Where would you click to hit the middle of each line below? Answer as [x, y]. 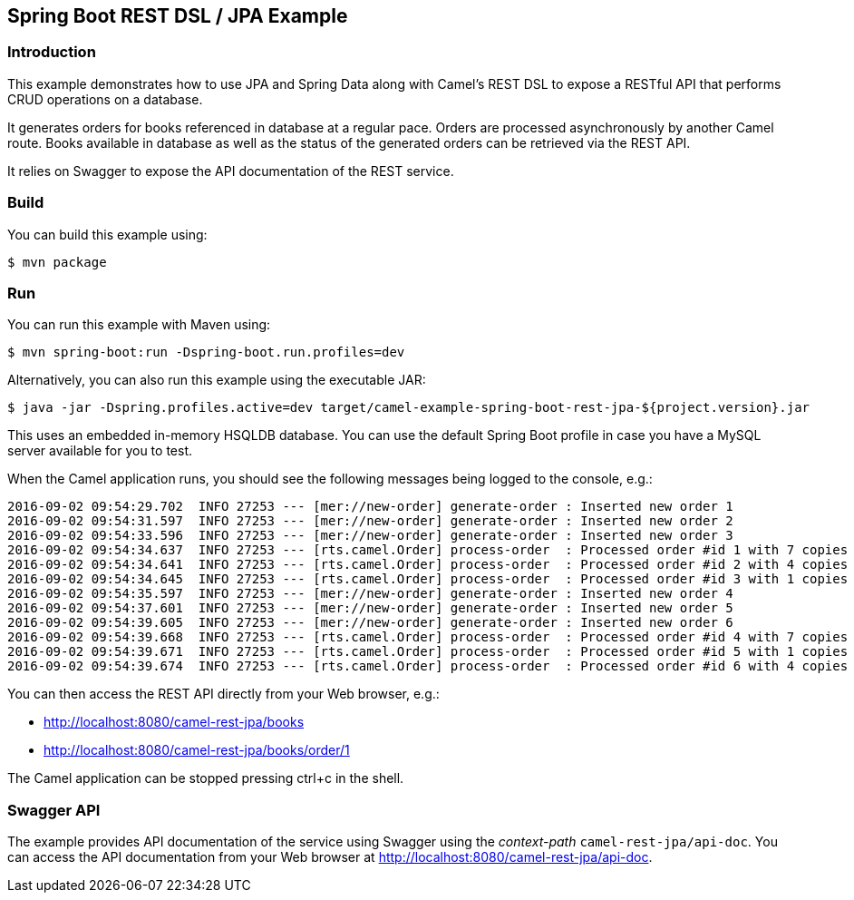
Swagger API [54, 810]
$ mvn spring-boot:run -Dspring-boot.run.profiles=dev [206, 352]
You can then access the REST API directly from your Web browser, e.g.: [223, 694]
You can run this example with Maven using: [139, 325]
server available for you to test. [100, 451]
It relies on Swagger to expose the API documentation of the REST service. [231, 171]
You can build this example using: [107, 234]
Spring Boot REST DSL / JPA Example [178, 16]
